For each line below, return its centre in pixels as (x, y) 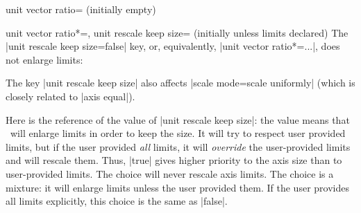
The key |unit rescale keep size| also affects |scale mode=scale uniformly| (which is (180, 83)
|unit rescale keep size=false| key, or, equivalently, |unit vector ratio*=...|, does (173, 46)
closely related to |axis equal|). (70, 96)
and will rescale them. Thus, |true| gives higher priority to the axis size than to (174, 160)
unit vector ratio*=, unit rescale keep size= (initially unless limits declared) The (177, 32)
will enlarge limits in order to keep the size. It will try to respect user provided (178, 133)
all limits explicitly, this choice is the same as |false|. (117, 201)
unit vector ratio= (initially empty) (81, 9)
